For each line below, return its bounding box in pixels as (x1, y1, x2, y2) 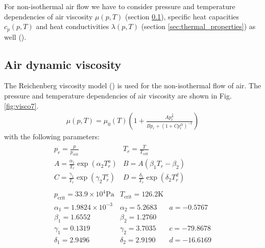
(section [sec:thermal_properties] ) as (141, 21, 256, 32)
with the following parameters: (4, 131, 100, 142)
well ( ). (4, 31, 27, 42)
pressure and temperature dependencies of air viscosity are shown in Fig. (4, 90, 232, 101)
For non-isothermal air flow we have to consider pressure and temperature (4, 1, 235, 11)
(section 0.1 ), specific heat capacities (125, 11, 239, 21)
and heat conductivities (36, 21, 109, 32)
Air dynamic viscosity (4, 56, 122, 72)
